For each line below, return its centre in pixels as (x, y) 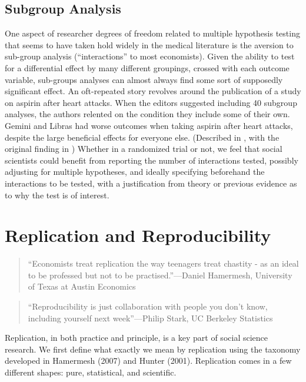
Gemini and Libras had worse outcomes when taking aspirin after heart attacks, (149, 125)
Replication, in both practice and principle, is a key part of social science (136, 338)
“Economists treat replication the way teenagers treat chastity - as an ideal (163, 263)
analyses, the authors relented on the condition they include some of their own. (147, 114)
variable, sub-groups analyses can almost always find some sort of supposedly (144, 79)
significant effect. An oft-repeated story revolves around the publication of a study (153, 91)
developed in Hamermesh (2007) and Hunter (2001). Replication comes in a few (148, 361)
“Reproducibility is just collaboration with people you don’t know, (148, 306)
